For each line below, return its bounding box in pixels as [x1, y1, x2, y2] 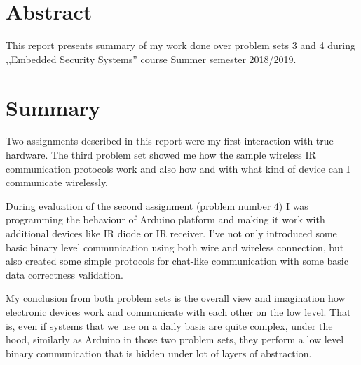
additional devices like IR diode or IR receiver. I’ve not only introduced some [6, 226, 337, 240]
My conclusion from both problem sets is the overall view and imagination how [6, 291, 346, 305]
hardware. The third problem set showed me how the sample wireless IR [6, 147, 316, 162]
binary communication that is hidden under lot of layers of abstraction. [6, 345, 312, 360]
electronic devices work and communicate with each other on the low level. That [6, 304, 351, 319]
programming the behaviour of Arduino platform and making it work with [6, 212, 325, 227]
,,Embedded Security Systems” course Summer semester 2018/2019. [6, 51, 297, 66]
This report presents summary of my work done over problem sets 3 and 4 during [6, 38, 355, 53]
